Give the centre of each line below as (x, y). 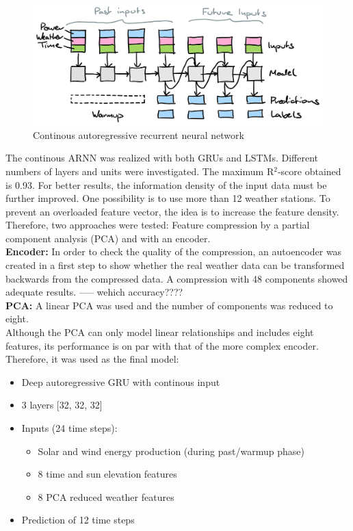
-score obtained (309, 171)
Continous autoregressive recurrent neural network (139, 134)
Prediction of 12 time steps (78, 520)
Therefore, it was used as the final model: (92, 359)
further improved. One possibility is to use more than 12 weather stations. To (168, 198)
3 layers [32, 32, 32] (62, 405)
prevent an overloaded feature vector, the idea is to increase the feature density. (172, 211)
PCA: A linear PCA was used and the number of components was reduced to (169, 305)
